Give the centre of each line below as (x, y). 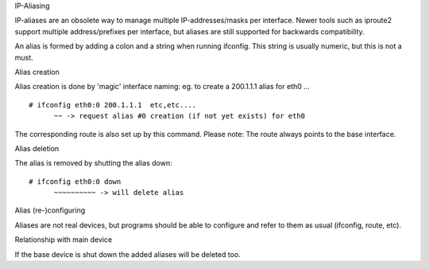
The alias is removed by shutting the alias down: (93, 163)
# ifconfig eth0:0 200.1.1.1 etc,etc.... (113, 105)
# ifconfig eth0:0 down (75, 181)
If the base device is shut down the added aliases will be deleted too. (128, 254)
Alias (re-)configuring (50, 210)
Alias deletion (37, 148)
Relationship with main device (64, 240)
